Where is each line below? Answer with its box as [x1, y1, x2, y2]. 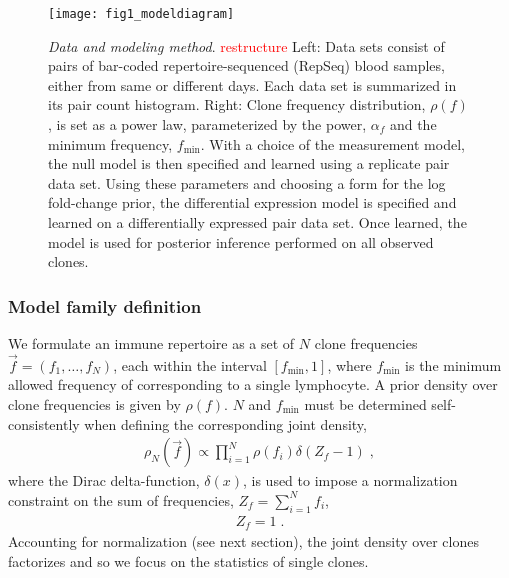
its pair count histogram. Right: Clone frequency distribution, [48, 94, 426, 115]
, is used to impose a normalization [242, 470, 458, 491]
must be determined [304, 394, 427, 414]
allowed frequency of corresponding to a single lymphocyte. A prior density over [8, 374, 498, 395]
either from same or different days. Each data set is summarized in [48, 74, 457, 95]
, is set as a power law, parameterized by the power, [48, 114, 367, 135]
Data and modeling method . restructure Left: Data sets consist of [48, 35, 445, 56]
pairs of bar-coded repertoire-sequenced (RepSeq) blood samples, [48, 55, 445, 76]
